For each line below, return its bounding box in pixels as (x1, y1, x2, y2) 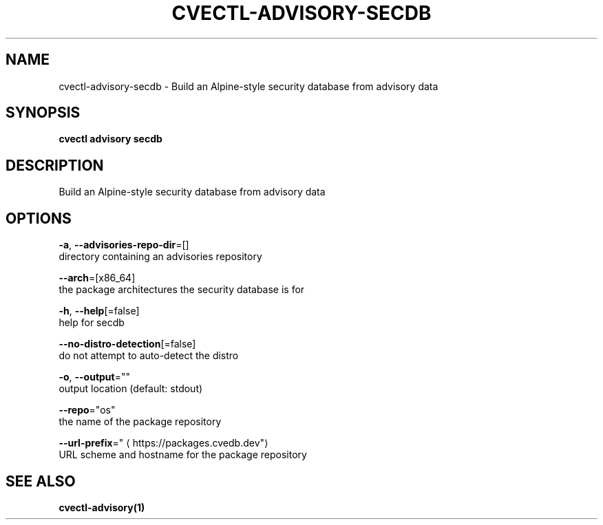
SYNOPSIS (6, 104, 81, 122)
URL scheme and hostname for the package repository (59, 449, 307, 461)
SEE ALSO (6, 472, 76, 490)
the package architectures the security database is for (59, 283, 305, 296)
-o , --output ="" (59, 371, 131, 383)
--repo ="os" (59, 404, 116, 416)
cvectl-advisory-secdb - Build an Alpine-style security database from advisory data (59, 80, 438, 92)
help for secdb (59, 317, 125, 329)
